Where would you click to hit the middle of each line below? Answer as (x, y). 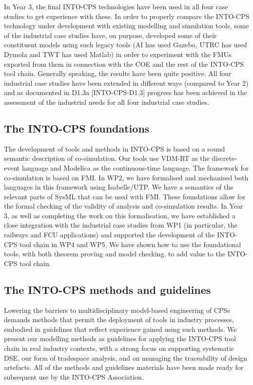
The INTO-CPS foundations (77, 128)
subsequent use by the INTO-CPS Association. (74, 376)
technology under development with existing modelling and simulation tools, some (126, 26)
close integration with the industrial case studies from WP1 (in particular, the (121, 225)
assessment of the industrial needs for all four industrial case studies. (107, 102)
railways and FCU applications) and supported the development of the (109, 235)
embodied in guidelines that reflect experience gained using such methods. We (120, 329)
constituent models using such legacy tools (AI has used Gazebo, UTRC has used (126, 45)
